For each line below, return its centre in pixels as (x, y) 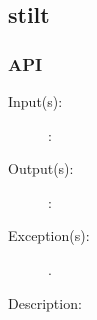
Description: (45, 302)
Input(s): (35, 101)
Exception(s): (49, 235)
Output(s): (41, 168)
